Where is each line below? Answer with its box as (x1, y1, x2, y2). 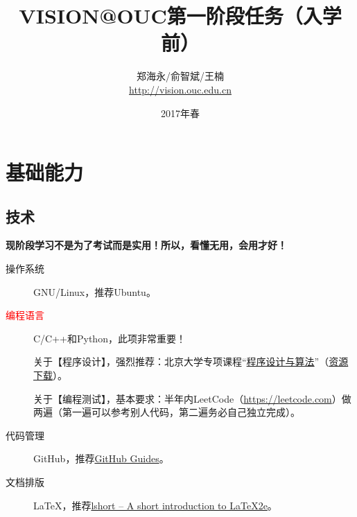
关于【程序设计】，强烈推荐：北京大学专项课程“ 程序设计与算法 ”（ (33, 354, 329, 369)
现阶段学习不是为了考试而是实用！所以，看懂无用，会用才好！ (6, 238, 287, 252)
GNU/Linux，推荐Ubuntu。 (33, 284, 156, 299)
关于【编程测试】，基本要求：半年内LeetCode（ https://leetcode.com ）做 (33, 391, 351, 405)
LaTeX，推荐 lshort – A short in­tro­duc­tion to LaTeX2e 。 (33, 498, 277, 512)
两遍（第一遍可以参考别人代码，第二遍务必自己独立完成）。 (33, 405, 300, 419)
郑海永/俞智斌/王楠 (137, 69, 224, 83)
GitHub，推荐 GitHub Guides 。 (33, 451, 169, 466)
